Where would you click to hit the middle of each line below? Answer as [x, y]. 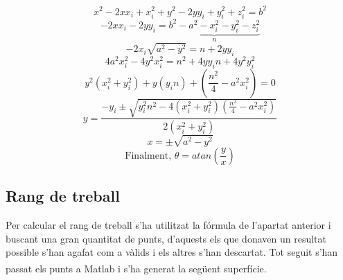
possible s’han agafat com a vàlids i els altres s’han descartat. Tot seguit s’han [172, 252]
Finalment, [148, 156]
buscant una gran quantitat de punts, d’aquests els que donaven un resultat [166, 238]
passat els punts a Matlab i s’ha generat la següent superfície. [136, 268]
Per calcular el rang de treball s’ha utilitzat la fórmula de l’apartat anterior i [168, 225]
